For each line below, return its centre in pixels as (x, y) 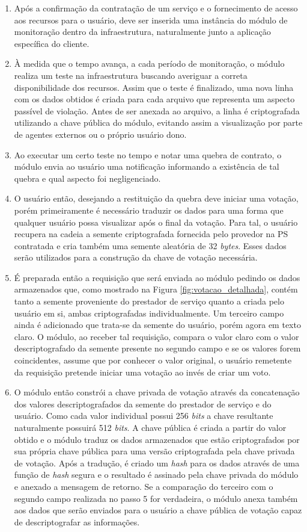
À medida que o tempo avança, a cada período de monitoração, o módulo (149, 63)
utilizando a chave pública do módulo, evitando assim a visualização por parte (158, 122)
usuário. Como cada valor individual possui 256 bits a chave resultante (144, 416)
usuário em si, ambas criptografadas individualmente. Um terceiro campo (149, 313)
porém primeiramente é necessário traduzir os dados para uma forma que (149, 210)
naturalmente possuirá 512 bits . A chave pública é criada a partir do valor (150, 427)
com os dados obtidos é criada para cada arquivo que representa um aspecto (154, 99)
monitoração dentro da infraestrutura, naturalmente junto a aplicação (142, 32)
